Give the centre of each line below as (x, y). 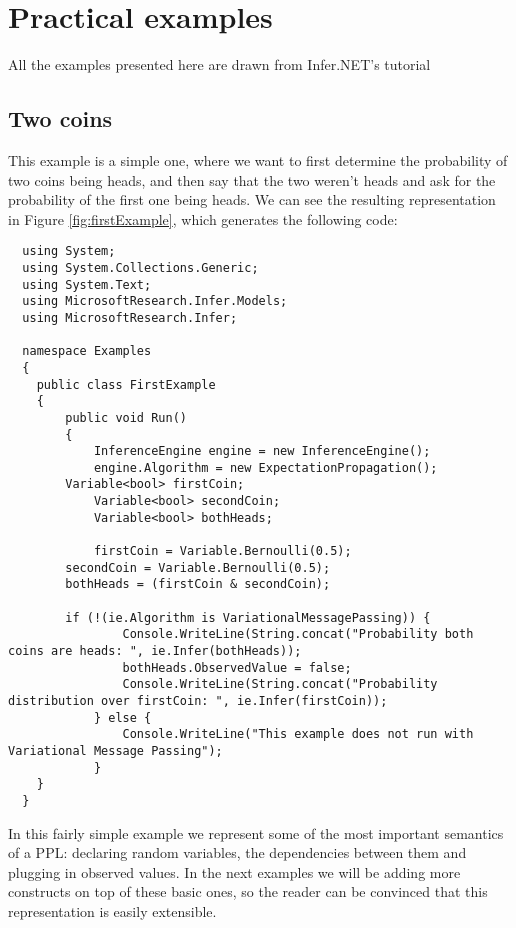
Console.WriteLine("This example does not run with (298, 734)
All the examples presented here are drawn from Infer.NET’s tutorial (219, 64)
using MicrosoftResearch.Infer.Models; (155, 301)
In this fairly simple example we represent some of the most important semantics (256, 832)
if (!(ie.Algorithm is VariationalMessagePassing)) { (248, 617)
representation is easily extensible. (112, 910)
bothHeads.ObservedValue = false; (237, 667)
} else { (122, 717)
